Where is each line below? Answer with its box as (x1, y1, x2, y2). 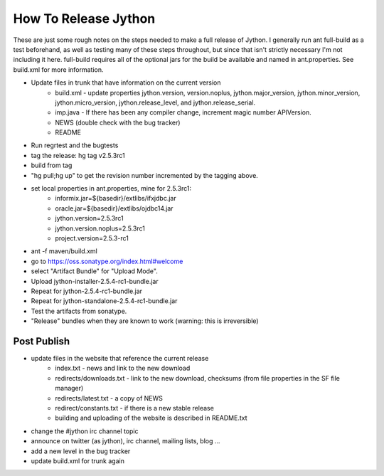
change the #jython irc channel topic (31, 427, 139, 435)
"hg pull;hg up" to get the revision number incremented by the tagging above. (31, 171, 259, 179)
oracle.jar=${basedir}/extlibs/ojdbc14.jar (55, 203, 174, 213)
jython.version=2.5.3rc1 (55, 214, 124, 223)
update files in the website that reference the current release (31, 354, 209, 362)
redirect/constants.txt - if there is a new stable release (55, 403, 215, 412)
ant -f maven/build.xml (31, 247, 97, 255)
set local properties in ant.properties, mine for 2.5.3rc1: (31, 184, 192, 193)
